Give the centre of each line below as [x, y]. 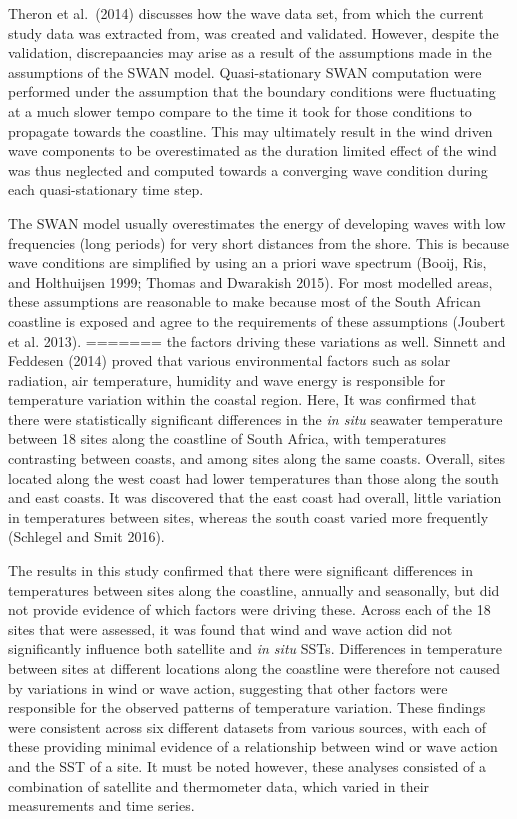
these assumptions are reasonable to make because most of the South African [244, 301]
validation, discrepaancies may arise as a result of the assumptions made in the [250, 52]
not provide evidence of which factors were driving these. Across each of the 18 [249, 609]
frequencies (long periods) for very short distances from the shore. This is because [259, 242]
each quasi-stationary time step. [106, 189]
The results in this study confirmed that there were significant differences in [240, 570]
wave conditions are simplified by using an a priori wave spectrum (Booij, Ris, [247, 262]
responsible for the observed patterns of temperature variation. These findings [247, 707]
